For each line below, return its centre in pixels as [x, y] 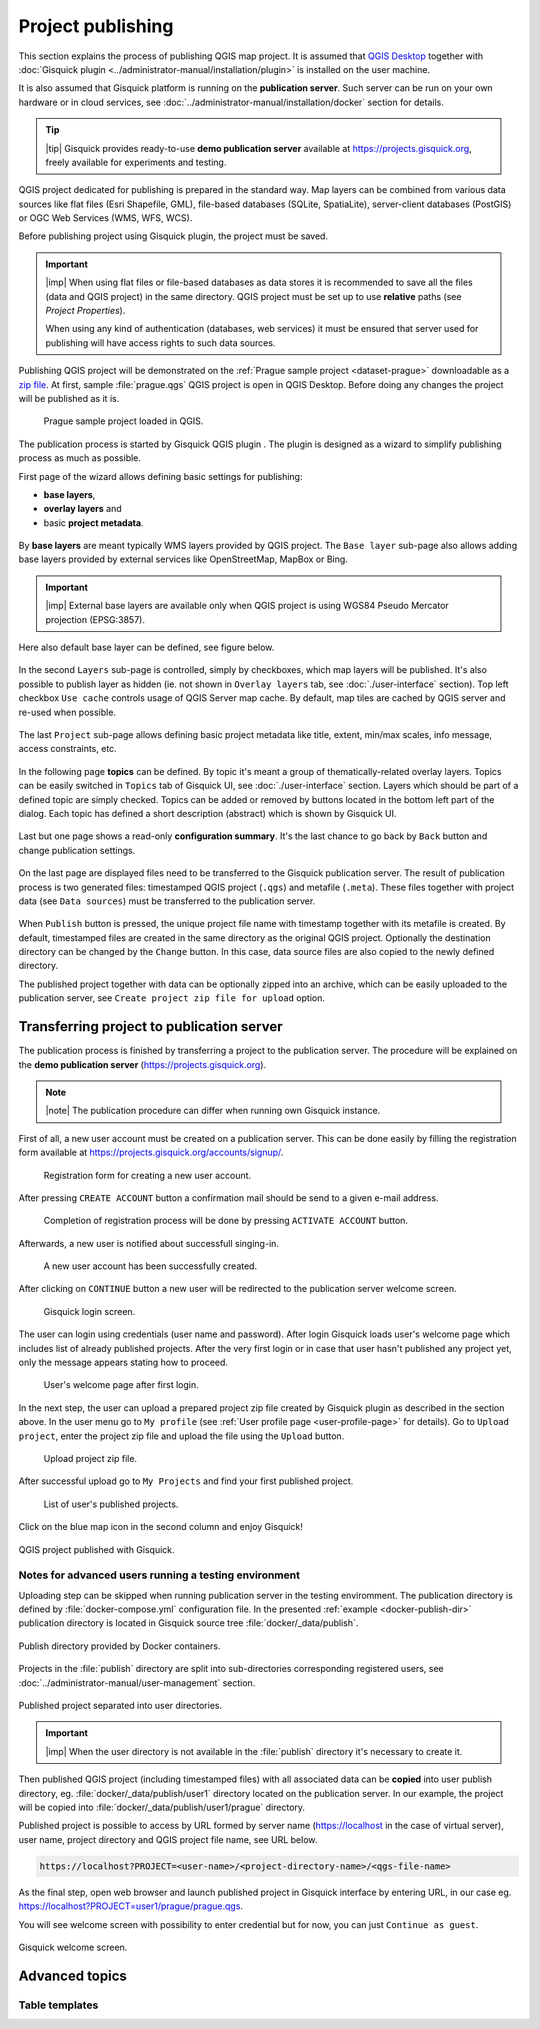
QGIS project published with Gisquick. [96, 1549]
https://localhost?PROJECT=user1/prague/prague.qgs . [131, 1906]
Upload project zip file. [90, 1458]
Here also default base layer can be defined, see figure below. [146, 647]
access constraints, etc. [67, 749]
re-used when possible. [67, 712]
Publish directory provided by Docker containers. [119, 1646]
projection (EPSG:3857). [95, 619]
